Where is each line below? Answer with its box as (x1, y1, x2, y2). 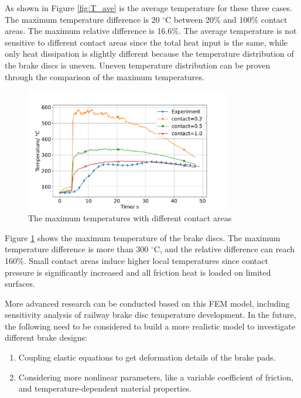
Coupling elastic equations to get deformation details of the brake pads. (18, 351, 276, 363)
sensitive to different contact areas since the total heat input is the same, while (5, 36, 288, 48)
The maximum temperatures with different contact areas (28, 212, 232, 224)
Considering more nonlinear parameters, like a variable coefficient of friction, (18, 370, 293, 383)
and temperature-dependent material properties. (18, 382, 191, 394)
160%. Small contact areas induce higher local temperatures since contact (5, 254, 268, 266)
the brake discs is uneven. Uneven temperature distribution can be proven (5, 59, 271, 71)
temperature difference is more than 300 (5, 243, 149, 255)
